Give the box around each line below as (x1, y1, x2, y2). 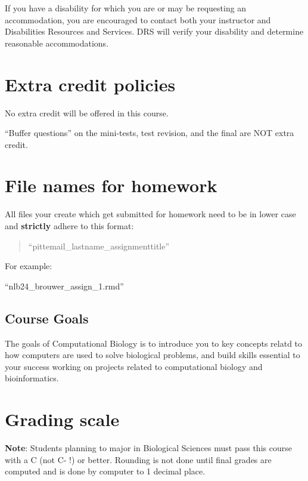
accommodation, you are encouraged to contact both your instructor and (5, 13, 271, 26)
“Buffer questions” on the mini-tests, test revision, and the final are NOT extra (5, 127, 294, 139)
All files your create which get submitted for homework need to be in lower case (5, 208, 296, 220)
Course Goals (5, 309, 89, 327)
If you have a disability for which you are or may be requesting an (5, 2, 247, 14)
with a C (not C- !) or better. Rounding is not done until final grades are (5, 453, 272, 465)
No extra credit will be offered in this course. (5, 106, 169, 119)
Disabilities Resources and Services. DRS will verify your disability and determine (5, 25, 304, 38)
